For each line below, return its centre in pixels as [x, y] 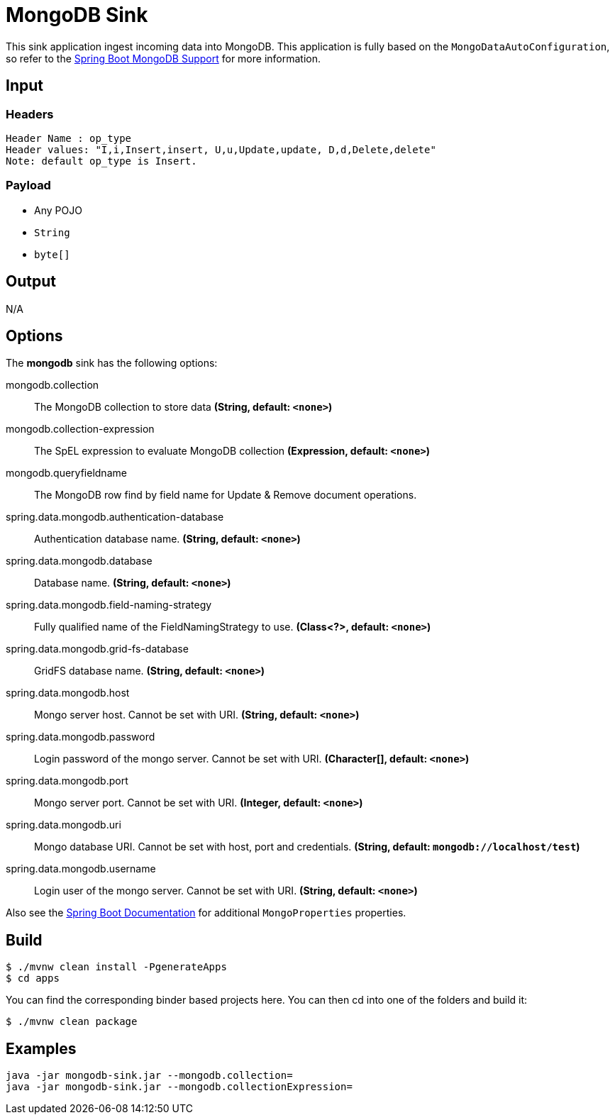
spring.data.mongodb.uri [63, 825]
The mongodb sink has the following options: [112, 363]
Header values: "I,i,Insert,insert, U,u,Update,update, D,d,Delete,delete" [221, 149]
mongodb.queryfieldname [66, 473]
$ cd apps [33, 978]
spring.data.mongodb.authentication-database [115, 517]
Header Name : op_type [69, 138]
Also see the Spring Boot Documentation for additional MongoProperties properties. [206, 913]
